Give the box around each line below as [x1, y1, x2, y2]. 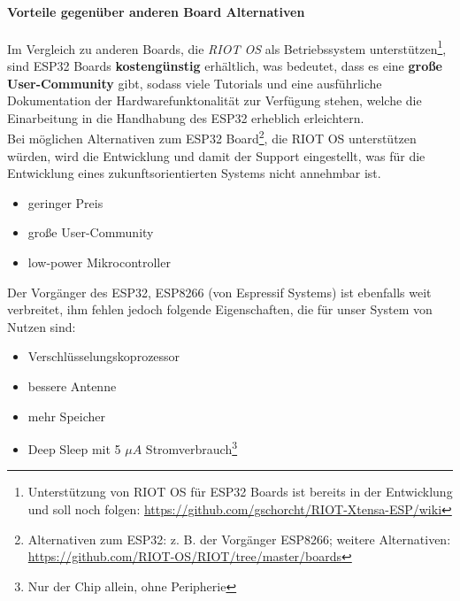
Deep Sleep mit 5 [27, 439, 121, 458]
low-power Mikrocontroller [27, 253, 171, 272]
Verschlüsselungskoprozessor [27, 347, 180, 366]
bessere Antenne [27, 377, 117, 396]
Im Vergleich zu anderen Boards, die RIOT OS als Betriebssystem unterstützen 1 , [7, 36, 447, 58]
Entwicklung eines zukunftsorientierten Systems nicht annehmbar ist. [7, 164, 381, 182]
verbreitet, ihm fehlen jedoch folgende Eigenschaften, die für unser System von [7, 300, 433, 319]
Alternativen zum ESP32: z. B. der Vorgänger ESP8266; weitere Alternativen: [27, 529, 451, 548]
